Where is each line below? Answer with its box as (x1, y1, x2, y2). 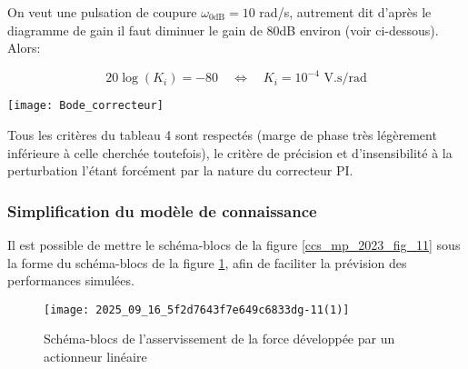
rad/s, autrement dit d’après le (259, 3, 432, 21)
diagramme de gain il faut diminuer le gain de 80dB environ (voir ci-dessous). (7, 20, 439, 39)
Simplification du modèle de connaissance (7, 199, 317, 222)
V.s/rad (324, 72, 367, 85)
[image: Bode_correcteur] (7, 99, 164, 113)
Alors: (7, 38, 41, 57)
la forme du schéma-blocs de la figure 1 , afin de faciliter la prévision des (7, 253, 407, 272)
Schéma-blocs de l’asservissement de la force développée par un (44, 329, 395, 348)
